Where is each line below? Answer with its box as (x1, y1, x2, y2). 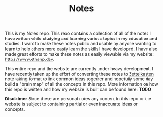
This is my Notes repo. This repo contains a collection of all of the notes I (5, 30, 151, 37)
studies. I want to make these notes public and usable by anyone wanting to (5, 41, 157, 47)
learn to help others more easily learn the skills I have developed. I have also (5, 46, 158, 52)
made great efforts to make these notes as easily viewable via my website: (5, 51, 154, 57)
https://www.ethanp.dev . (5, 57, 55, 62)
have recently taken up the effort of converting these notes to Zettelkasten (5, 71, 154, 77)
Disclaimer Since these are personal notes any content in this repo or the (5, 96, 152, 102)
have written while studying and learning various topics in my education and (5, 36, 158, 41)
